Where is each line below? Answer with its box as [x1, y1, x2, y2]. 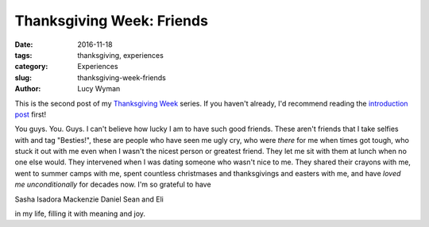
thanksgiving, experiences [77, 50, 164, 60]
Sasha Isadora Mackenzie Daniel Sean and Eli [14, 194, 164, 204]
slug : [14, 72, 32, 83]
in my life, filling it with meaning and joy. [14, 209, 146, 218]
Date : [14, 40, 33, 49]
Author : [14, 84, 41, 94]
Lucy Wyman [77, 84, 121, 94]
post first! [14, 110, 47, 119]
